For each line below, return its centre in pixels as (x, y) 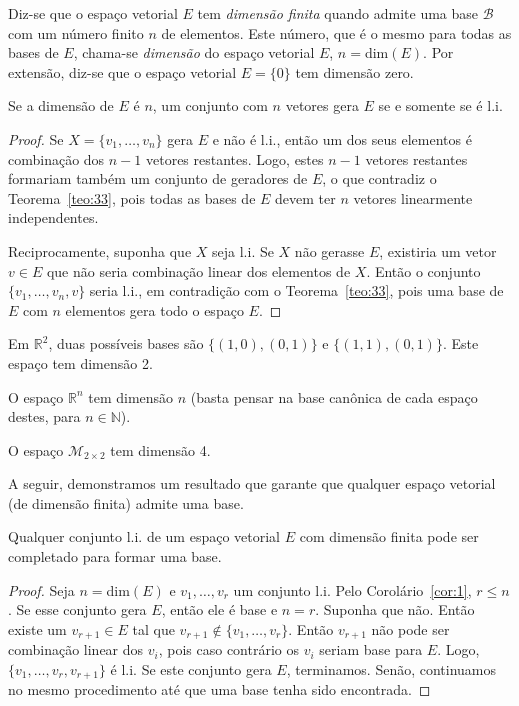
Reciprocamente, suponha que (100, 250)
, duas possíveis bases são (126, 343)
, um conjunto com (210, 105)
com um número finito (76, 32)
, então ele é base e (219, 609)
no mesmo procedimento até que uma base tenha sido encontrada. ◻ (219, 689)
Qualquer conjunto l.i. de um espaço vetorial (144, 536)
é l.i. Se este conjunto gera (191, 668)
